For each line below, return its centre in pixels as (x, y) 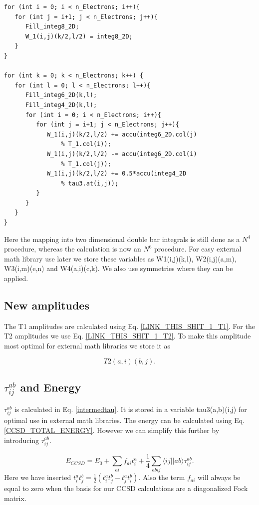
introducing (22, 440)
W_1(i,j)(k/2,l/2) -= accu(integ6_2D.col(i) (122, 154)
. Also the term (162, 477)
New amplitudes (47, 305)
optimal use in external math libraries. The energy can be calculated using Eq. (125, 420)
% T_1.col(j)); (86, 164)
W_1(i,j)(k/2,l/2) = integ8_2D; (79, 36)
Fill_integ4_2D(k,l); (61, 105)
